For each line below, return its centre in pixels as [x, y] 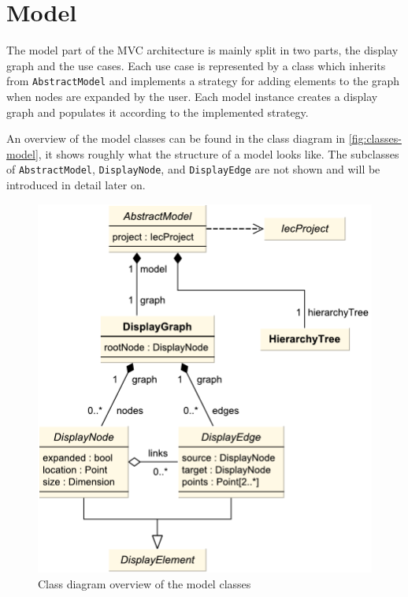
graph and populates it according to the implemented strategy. [158, 112]
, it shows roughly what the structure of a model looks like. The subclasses [219, 153]
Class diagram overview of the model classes [145, 584]
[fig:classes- [375, 138]
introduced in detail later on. [76, 185]
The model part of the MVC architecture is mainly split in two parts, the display [202, 50]
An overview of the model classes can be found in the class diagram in [176, 138]
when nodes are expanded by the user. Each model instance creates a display [192, 96]
